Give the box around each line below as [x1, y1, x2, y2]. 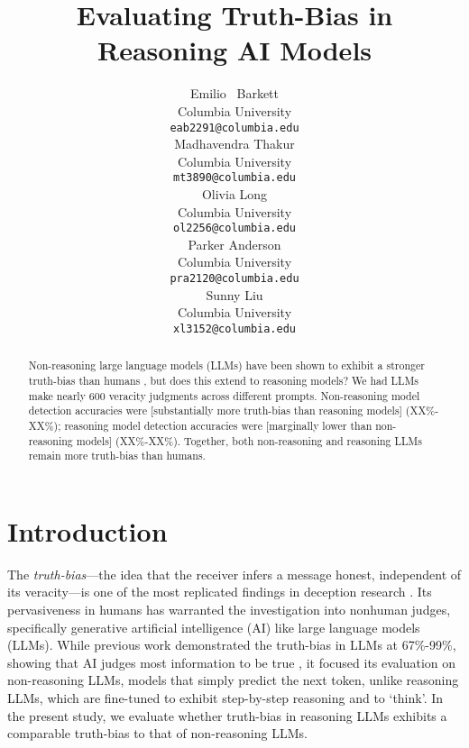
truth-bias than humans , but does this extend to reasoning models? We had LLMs [28, 372, 419, 388]
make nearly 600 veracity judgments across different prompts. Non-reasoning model [28, 388, 420, 403]
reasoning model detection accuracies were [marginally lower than [64, 417, 372, 433]
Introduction [7, 512, 168, 549]
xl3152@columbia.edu [172, 322, 297, 335]
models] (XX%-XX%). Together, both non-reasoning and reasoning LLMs [76, 433, 422, 448]
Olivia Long [201, 185, 268, 203]
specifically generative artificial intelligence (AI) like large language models [7, 617, 420, 636]
